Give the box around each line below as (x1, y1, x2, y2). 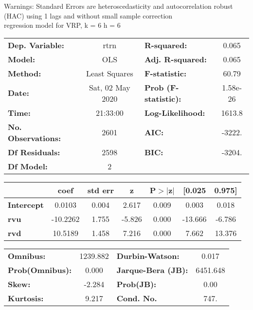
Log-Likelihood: (144, 107, 205, 118)
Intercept (8, 199, 44, 210)
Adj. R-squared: (144, 53, 207, 65)
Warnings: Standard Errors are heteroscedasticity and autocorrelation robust (4, 1, 233, 11)
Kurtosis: (8, 292, 44, 304)
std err (87, 184, 114, 196)
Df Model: (8, 160, 48, 172)
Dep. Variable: (8, 39, 64, 51)
